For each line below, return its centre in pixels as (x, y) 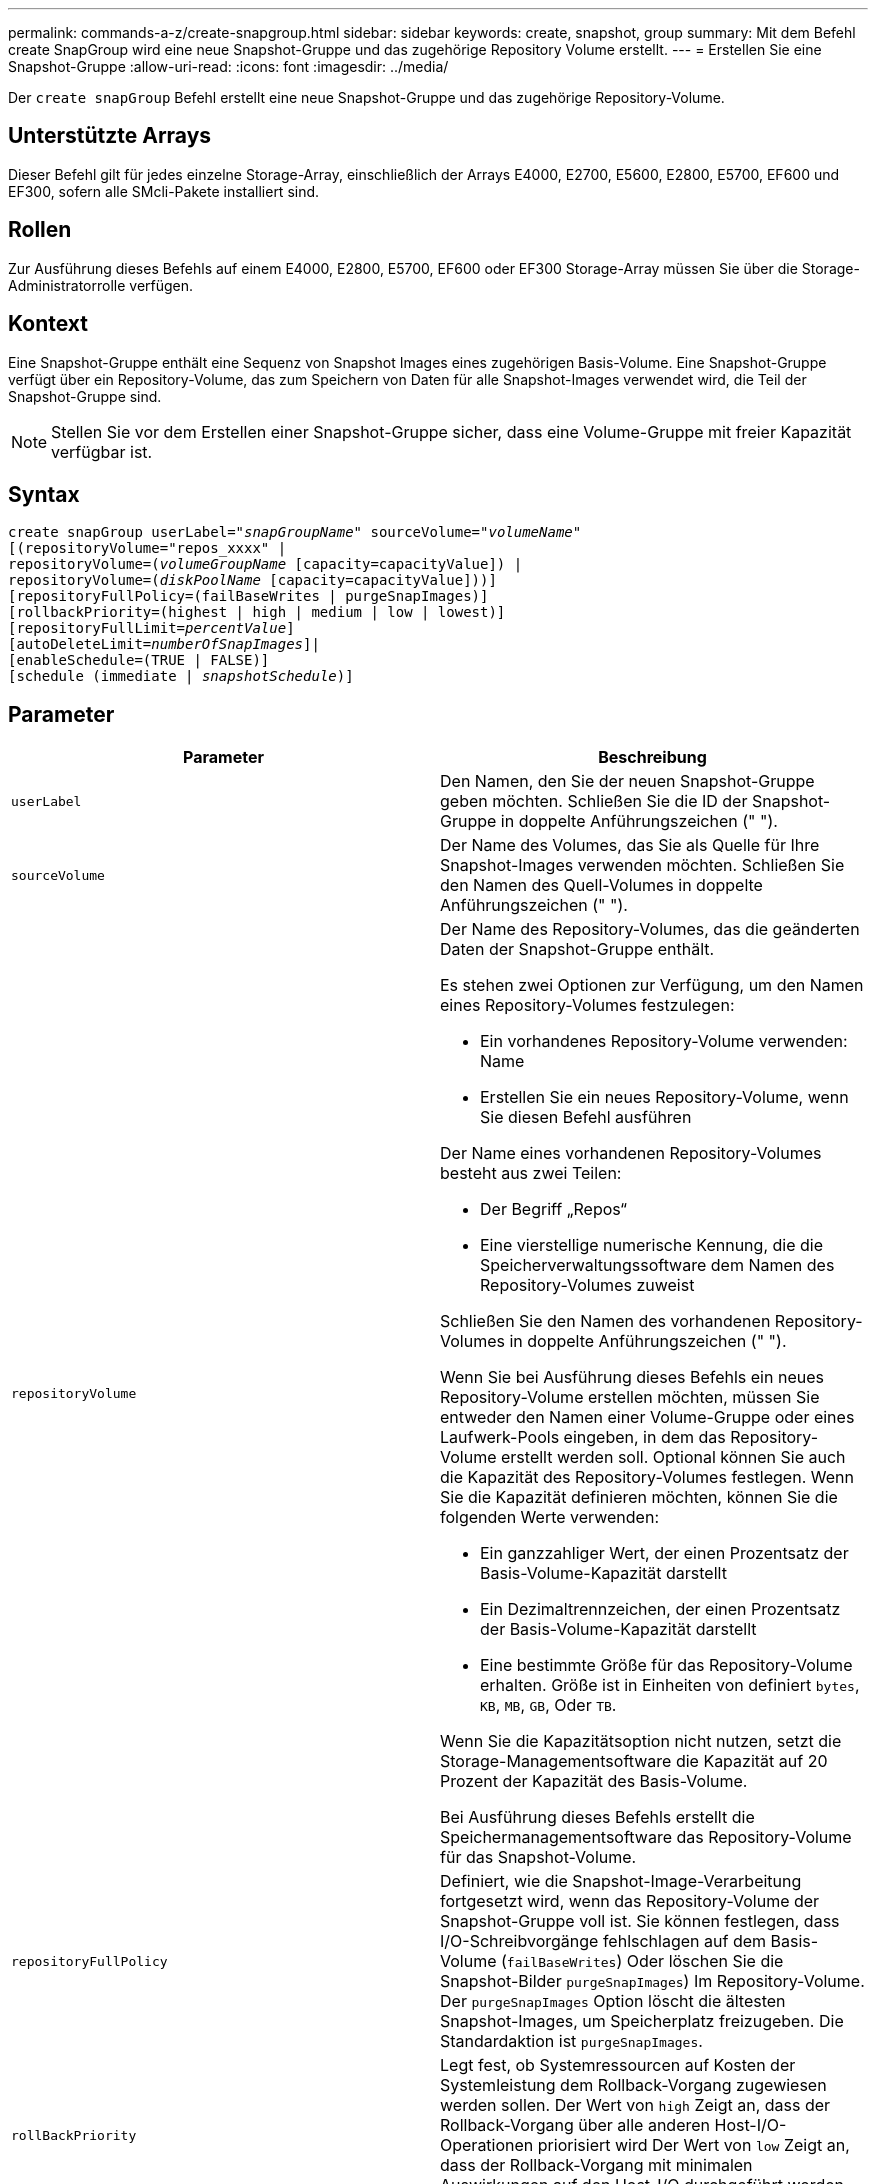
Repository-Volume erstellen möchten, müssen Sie (630, 1397)
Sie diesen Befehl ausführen (586, 1117)
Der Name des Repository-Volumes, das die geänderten (650, 929)
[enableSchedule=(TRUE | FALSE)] (139, 660)
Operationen (487, 2145)
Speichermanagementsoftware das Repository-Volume (646, 1837)
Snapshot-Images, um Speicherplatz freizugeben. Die (642, 2021)
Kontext (48, 324)
